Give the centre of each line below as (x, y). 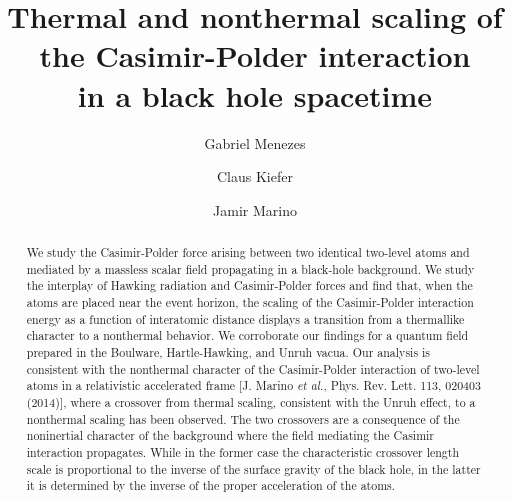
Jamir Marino (255, 209)
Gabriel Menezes (255, 142)
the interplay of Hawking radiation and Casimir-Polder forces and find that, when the (249, 285)
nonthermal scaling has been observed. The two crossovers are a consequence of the (243, 418)
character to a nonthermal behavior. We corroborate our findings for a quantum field (247, 335)
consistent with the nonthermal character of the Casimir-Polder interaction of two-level (253, 368)
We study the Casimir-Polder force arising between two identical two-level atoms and (248, 252)
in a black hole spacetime (255, 94)
